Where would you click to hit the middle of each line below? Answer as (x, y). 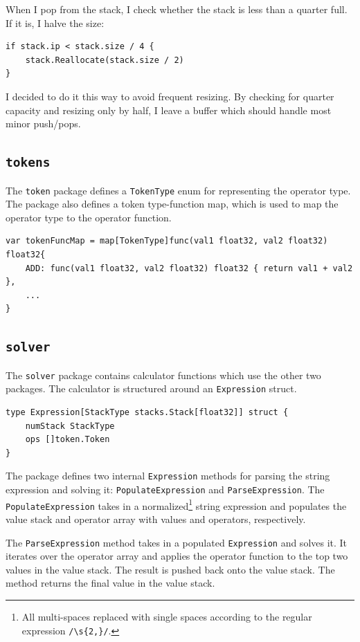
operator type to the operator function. (89, 217)
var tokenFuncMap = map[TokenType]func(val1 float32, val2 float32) (167, 241)
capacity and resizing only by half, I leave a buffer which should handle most (169, 110)
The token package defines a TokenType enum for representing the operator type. (178, 190)
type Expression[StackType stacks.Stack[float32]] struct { (147, 413)
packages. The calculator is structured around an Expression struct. (151, 388)
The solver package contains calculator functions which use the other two (163, 375)
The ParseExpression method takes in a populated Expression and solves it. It (177, 542)
